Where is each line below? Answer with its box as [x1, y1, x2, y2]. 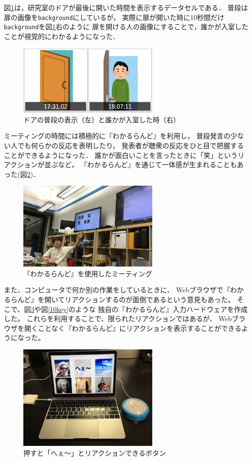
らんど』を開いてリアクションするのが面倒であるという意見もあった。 [10, 294, 235, 304]
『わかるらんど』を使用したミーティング [23, 268, 152, 278]
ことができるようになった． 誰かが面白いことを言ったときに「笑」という [4, 150, 238, 160]
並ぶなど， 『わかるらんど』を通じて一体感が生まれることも [44, 159, 237, 170]
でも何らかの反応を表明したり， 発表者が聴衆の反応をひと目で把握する [17, 140, 244, 151]
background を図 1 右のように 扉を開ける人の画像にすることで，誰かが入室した [4, 21, 249, 32]
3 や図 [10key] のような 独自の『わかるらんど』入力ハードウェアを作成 [31, 304, 248, 314]
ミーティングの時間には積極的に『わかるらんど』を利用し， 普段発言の [4, 131, 231, 141]
